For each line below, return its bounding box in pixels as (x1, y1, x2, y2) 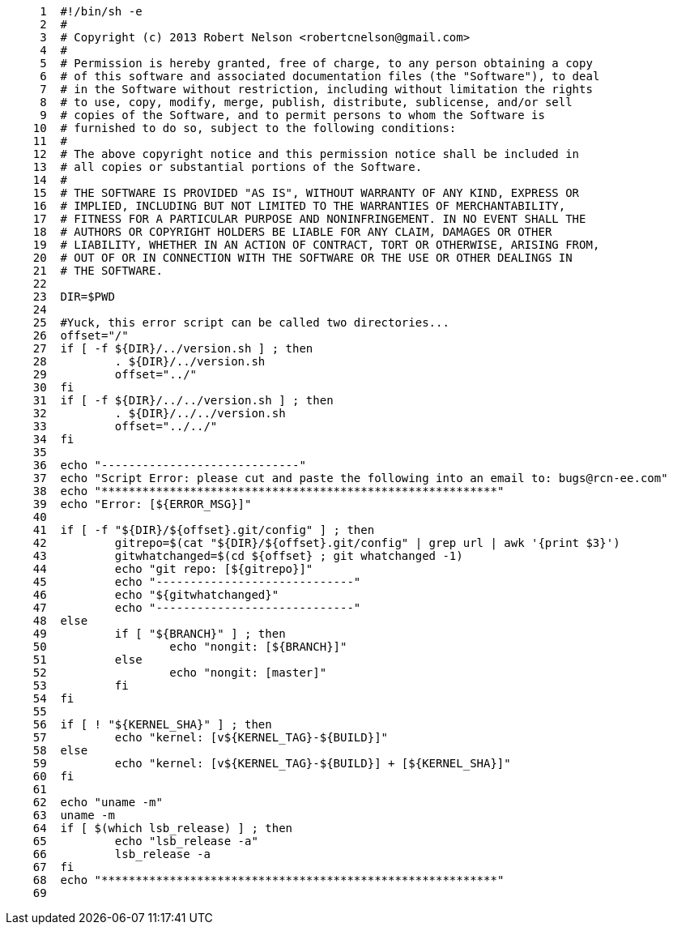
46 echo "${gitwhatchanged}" (32, 588, 279, 601)
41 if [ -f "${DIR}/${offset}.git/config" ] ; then (32, 523, 375, 536)
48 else (32, 614, 88, 627)
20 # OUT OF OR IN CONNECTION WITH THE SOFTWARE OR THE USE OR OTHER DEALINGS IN (32, 251, 573, 264)
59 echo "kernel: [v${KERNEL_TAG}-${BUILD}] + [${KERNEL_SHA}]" (32, 757, 511, 770)
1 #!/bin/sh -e (40, 5, 143, 18)
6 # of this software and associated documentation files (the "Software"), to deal (40, 70, 600, 83)
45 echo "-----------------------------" (32, 575, 361, 588)
